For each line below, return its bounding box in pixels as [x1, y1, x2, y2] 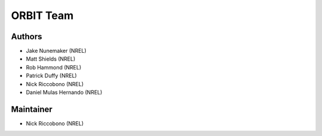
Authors [11, 31, 42, 42]
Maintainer [11, 104, 53, 114]
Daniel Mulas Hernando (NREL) [26, 89, 103, 96]
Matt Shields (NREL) [26, 55, 76, 62]
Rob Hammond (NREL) [26, 64, 82, 71]
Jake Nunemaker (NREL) [26, 48, 86, 55]
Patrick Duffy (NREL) [26, 72, 77, 80]
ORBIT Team [11, 9, 74, 22]
